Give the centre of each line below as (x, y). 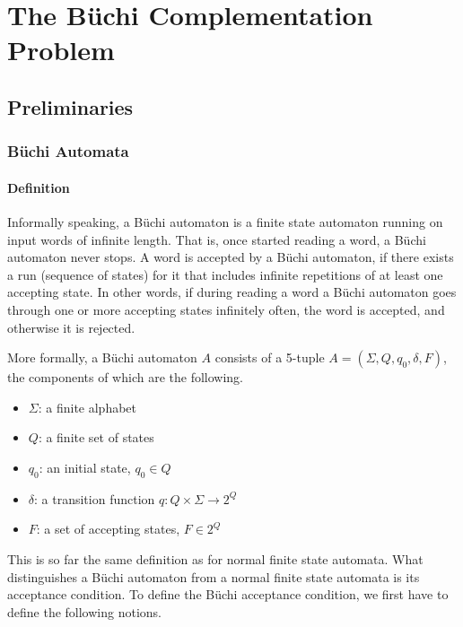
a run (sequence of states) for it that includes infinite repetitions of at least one (225, 274)
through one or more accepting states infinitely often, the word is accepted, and (226, 309)
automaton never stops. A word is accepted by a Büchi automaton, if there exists (231, 257)
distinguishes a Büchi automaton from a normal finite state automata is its (214, 576)
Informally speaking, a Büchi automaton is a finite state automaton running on (225, 221)
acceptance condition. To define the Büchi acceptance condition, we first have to (228, 594)
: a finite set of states (96, 437)
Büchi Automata (68, 151)
